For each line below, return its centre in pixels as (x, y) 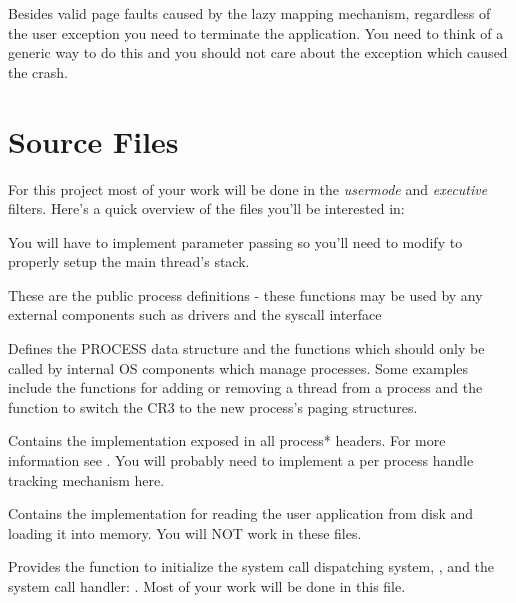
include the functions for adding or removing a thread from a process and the (245, 387)
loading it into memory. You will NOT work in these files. (185, 532)
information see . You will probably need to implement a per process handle (241, 460)
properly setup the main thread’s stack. (129, 261)
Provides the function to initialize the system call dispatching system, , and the (251, 566)
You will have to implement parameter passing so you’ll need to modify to (235, 241)
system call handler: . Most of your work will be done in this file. (207, 586)
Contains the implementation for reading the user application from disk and (241, 513)
